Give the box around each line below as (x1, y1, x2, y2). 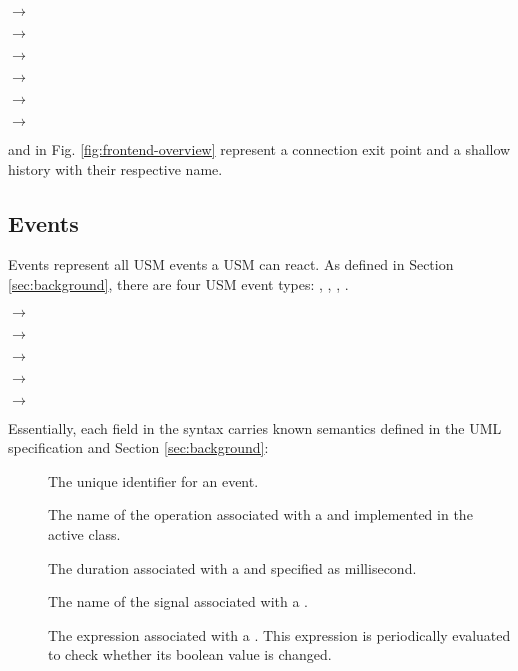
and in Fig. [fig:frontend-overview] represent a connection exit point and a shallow (8, 139, 511, 159)
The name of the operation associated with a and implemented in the (48, 504, 473, 525)
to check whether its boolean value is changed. (48, 644, 332, 665)
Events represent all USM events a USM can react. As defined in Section (8, 254, 454, 275)
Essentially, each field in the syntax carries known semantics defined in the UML (8, 417, 502, 438)
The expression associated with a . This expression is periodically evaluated (48, 624, 511, 645)
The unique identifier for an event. (48, 470, 259, 491)
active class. (48, 523, 121, 544)
